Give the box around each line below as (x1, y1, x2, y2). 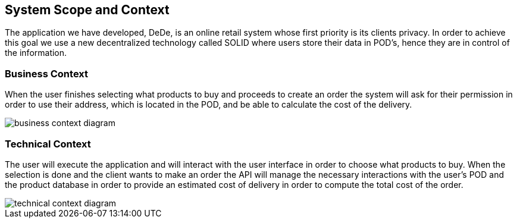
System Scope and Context (5, 2, 170, 17)
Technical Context (5, 137, 91, 150)
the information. (5, 48, 67, 58)
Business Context (5, 67, 89, 80)
